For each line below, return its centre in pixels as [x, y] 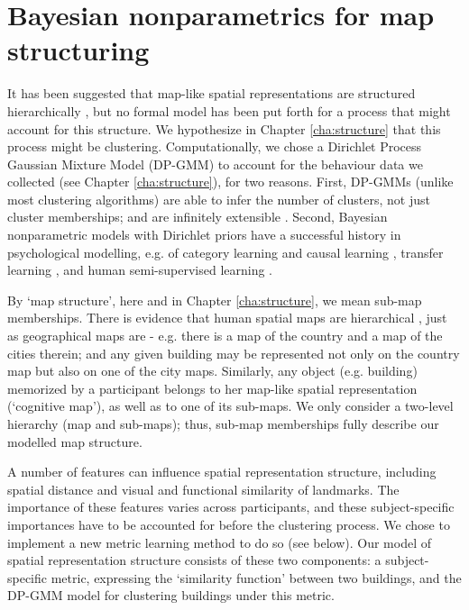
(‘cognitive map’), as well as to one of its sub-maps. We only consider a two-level [230, 406]
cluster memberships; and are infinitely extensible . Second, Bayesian [198, 217]
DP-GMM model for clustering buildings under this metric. [171, 595]
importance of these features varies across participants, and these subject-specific [231, 507]
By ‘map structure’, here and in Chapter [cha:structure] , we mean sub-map [215, 300]
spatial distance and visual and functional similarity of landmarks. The [203, 489]
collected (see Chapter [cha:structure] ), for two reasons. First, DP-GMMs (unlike [230, 182]
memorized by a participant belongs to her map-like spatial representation [212, 388]
